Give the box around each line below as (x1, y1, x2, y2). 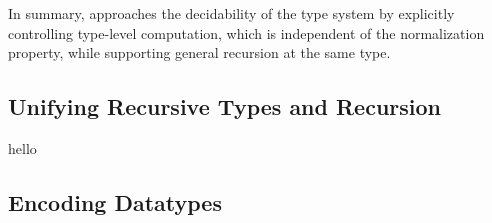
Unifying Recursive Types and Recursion (8, 91, 442, 122)
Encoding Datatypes (8, 186, 222, 217)
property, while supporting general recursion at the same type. (8, 42, 391, 63)
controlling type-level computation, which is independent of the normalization (8, 22, 485, 43)
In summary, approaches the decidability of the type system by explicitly (8, 3, 455, 23)
